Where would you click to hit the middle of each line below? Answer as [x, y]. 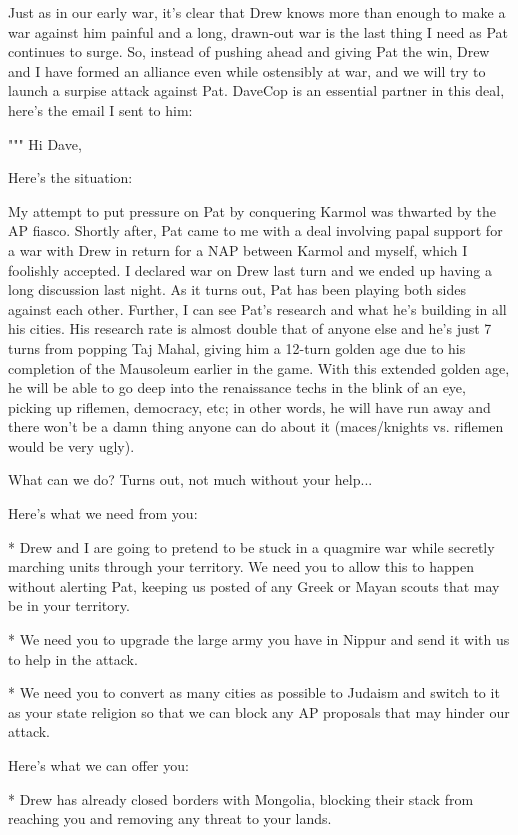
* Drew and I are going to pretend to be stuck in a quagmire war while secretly [251, 546]
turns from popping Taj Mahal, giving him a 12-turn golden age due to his [237, 347]
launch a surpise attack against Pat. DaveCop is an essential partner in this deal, [256, 90]
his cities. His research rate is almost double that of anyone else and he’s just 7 [250, 328]
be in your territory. [69, 605]
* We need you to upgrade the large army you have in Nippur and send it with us [259, 639]
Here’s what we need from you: [103, 513]
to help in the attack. [73, 658]
